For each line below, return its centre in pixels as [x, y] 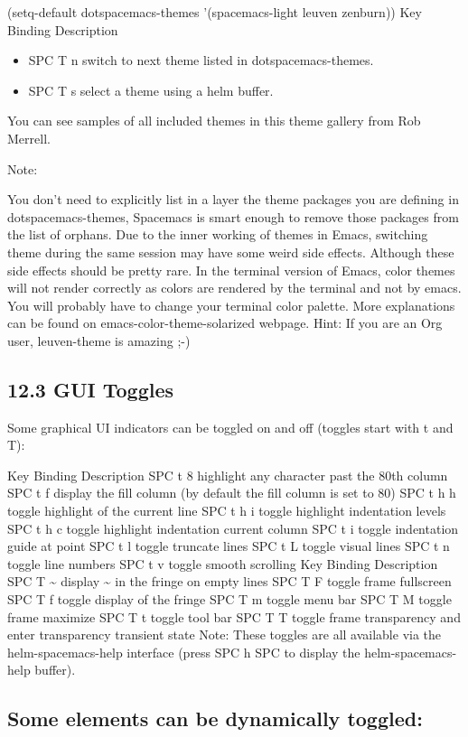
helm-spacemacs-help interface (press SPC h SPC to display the [184, 652]
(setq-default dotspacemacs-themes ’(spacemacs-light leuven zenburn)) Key [215, 12]
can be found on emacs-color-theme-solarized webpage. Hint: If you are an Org [225, 323]
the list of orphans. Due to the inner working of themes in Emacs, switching [218, 234]
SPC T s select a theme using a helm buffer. [151, 90]
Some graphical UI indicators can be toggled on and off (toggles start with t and [230, 427]
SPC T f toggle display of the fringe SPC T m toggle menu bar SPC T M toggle [229, 599]
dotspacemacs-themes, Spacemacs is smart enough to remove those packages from [233, 216]
